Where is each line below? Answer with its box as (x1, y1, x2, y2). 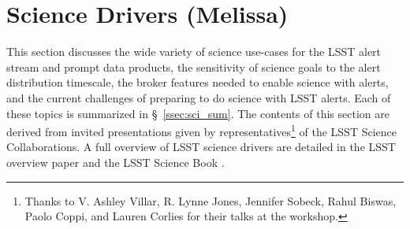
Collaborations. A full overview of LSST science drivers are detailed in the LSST (6, 139, 396, 155)
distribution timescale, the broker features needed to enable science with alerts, (6, 74, 389, 90)
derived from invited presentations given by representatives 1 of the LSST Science (6, 121, 397, 139)
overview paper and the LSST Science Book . (6, 153, 225, 170)
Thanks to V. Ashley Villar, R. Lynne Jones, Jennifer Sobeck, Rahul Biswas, (24, 192, 397, 209)
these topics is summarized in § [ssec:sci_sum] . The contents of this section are (6, 105, 389, 121)
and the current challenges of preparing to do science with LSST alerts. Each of (6, 89, 391, 105)
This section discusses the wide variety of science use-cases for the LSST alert (6, 43, 382, 60)
